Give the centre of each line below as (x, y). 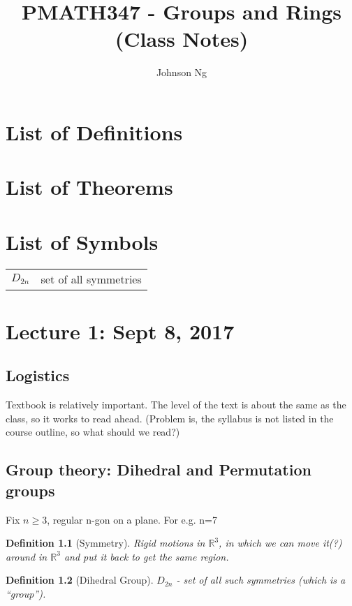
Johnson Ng (182, 72)
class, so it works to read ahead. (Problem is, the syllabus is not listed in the (170, 418)
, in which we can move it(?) (280, 543)
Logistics (38, 375)
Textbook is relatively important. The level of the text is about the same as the (176, 405)
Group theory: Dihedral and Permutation (159, 470)
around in (27, 556)
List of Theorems (89, 187)
